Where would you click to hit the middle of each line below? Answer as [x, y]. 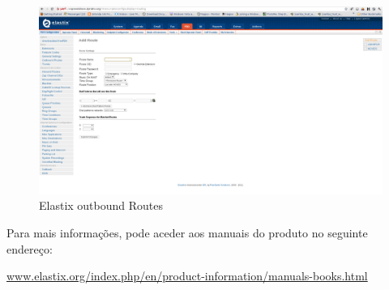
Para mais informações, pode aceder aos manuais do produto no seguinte [187, 233]
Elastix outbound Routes [101, 205]
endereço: [30, 248]
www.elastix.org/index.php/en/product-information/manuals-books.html [187, 276]
